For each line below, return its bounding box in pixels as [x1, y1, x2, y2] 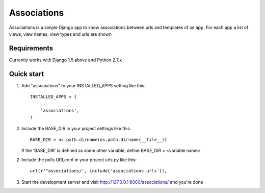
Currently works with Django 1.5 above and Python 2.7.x [9, 57, 122, 63]
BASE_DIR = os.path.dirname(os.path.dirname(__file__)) [30, 137, 167, 143]
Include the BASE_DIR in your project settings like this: [21, 125, 131, 131]
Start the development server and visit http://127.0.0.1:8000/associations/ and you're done [21, 179, 204, 185]
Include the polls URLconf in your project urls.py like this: [21, 157, 137, 163]
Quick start [9, 70, 44, 78]
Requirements [9, 44, 53, 52]
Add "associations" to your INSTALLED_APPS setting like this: [21, 82, 146, 88]
